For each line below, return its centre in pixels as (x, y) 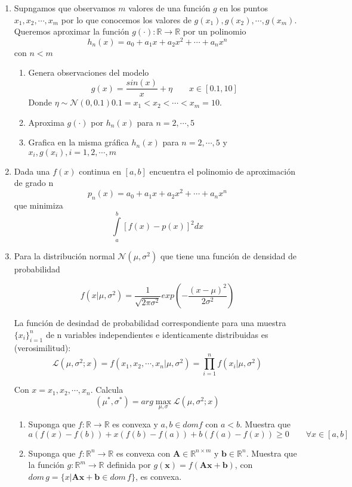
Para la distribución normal (64, 255)
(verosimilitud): (42, 347)
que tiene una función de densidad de (228, 255)
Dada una (32, 171)
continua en (100, 171)
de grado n (34, 183)
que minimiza (38, 205)
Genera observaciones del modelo (89, 72)
